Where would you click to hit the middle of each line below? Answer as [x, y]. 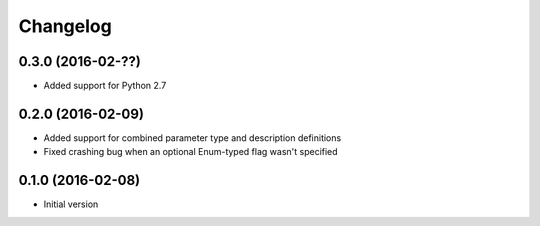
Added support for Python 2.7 [105, 86]
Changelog [65, 26]
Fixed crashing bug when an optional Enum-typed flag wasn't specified [191, 152]
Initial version [71, 204]
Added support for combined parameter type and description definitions [192, 137]
